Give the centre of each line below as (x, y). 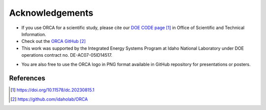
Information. (34, 34)
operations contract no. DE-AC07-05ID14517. (67, 55)
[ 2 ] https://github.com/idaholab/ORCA (49, 99)
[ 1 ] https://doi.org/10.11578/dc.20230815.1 (52, 90)
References (27, 78)
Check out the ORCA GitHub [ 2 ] (54, 41)
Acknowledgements (51, 13)
